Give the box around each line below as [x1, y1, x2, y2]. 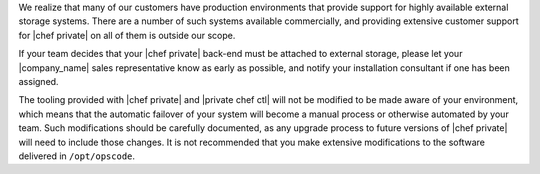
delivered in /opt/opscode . [18, 150, 135, 162]
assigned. [18, 75, 59, 87]
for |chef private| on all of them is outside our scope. [18, 29, 236, 41]
